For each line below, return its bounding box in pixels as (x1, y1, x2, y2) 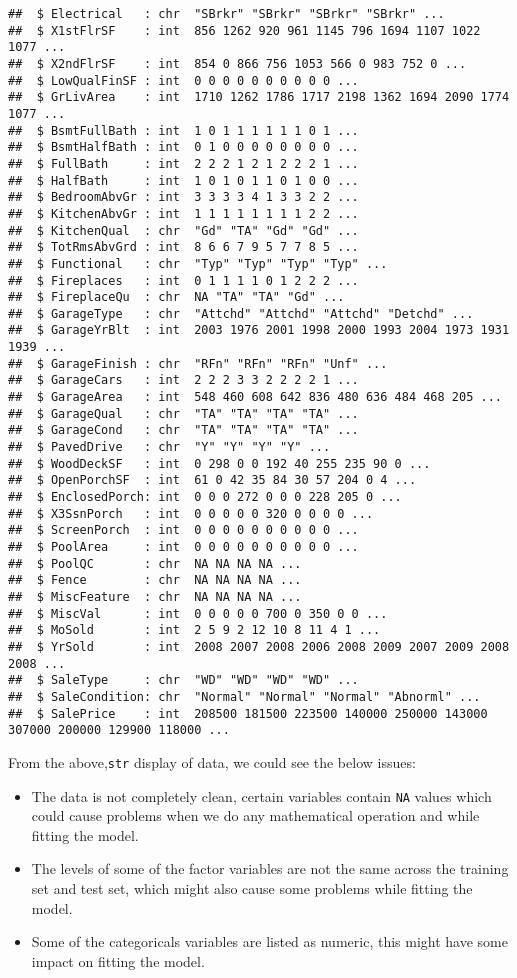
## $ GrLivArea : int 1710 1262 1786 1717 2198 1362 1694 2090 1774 (8, 90, 510, 105)
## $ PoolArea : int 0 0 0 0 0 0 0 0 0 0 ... (8, 540, 359, 554)
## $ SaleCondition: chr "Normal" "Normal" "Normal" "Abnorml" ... (8, 689, 481, 704)
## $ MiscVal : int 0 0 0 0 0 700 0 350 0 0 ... (8, 606, 388, 621)
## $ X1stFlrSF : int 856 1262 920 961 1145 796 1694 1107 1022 (8, 23, 481, 38)
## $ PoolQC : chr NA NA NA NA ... (8, 556, 302, 571)
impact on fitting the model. (31, 950, 205, 971)
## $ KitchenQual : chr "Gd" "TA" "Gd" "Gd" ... (8, 223, 359, 238)
